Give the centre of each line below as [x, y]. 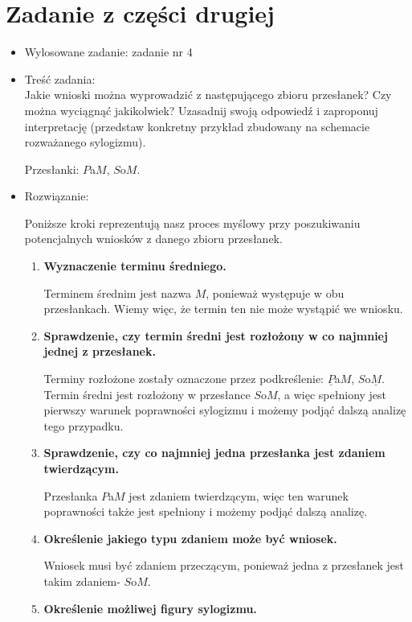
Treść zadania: [60, 78]
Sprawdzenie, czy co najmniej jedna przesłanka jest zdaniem [214, 453]
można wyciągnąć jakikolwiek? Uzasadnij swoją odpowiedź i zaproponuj [201, 110]
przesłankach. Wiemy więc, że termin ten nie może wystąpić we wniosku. [223, 309]
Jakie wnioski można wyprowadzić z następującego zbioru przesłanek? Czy [208, 95]
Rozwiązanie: [57, 196]
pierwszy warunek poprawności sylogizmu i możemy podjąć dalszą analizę [225, 410]
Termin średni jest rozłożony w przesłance [147, 394]
